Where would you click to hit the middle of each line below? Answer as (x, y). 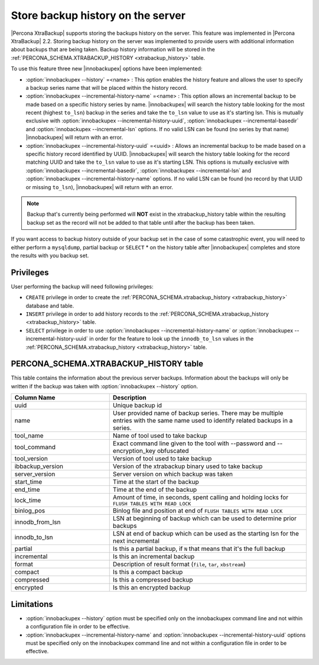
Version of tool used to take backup (162, 459)
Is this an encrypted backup (152, 588)
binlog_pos (30, 511)
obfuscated (173, 451)
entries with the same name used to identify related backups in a (203, 421)
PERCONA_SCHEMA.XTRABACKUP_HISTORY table (107, 364)
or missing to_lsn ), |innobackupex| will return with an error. (100, 187)
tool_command (35, 447)
